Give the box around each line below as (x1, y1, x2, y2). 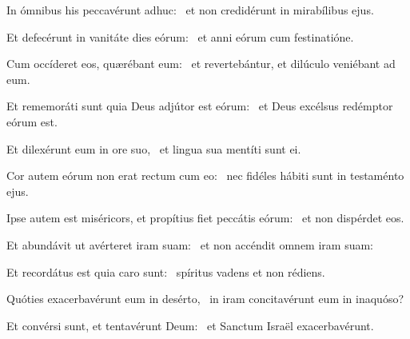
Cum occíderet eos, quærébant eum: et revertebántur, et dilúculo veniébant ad (6, 55, 396, 72)
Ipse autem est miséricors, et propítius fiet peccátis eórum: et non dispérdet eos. (6, 209, 404, 226)
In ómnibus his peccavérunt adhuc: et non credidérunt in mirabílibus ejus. (6, 2, 374, 18)
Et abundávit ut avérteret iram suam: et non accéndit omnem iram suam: (6, 236, 373, 253)
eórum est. (6, 113, 58, 130)
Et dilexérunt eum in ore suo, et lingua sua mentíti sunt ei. (6, 140, 301, 157)
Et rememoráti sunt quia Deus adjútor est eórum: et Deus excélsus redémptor (6, 98, 393, 114)
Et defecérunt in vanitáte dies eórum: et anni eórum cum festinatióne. (6, 28, 354, 45)
